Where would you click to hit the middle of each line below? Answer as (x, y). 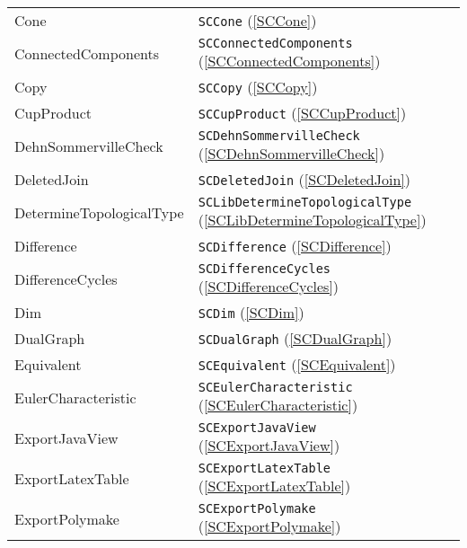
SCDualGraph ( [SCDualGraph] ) (295, 338)
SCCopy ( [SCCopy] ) (258, 87)
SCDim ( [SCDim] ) (251, 312)
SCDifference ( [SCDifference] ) (295, 246)
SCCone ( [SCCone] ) (257, 20)
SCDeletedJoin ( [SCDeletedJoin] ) (304, 179)
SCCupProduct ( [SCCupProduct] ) (302, 113)
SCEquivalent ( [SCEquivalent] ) (297, 364)
